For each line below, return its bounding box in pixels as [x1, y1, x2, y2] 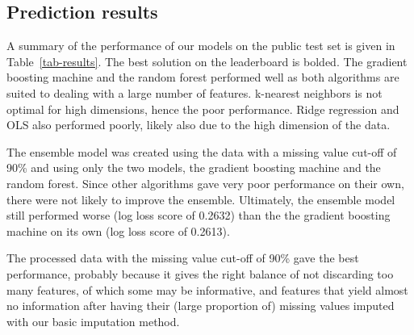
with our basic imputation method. [6, 312, 180, 329]
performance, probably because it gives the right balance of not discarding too [6, 265, 394, 282]
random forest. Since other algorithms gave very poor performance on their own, [6, 174, 404, 191]
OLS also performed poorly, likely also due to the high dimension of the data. [6, 116, 391, 133]
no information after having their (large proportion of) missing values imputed [6, 297, 395, 314]
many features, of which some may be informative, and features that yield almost [6, 281, 408, 298]
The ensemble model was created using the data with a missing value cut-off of [6, 143, 397, 160]
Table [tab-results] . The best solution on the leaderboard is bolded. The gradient [6, 52, 408, 69]
